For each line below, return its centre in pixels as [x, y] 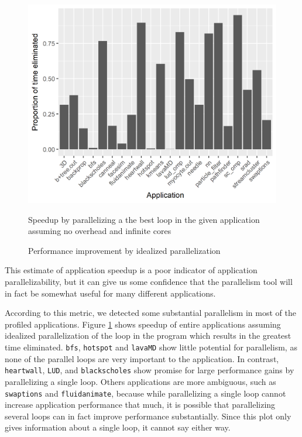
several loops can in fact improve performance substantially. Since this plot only [148, 416]
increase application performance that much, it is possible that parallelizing [140, 405]
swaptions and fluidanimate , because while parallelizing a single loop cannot [145, 393]
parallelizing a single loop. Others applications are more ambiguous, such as [140, 381]
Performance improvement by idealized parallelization [124, 250]
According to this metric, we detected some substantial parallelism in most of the [150, 313]
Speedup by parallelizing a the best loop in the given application [144, 219]
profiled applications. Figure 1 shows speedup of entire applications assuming [143, 324]
